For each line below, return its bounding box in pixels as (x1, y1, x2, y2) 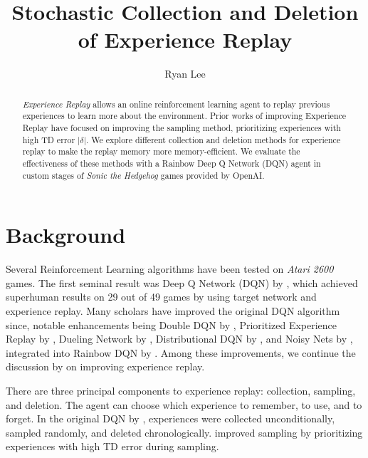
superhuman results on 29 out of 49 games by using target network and (6, 289, 317, 304)
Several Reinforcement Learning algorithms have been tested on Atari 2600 (6, 261, 334, 276)
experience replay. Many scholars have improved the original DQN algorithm (6, 303, 340, 318)
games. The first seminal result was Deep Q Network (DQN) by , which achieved (6, 275, 358, 290)
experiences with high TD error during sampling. (6, 439, 219, 454)
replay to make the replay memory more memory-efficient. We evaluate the (22, 145, 300, 157)
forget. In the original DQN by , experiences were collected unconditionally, (6, 411, 335, 426)
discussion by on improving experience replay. (6, 359, 205, 374)
